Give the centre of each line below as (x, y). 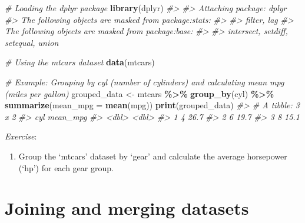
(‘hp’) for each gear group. (66, 167)
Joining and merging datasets (127, 208)
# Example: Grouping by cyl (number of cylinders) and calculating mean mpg (145, 81)
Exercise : (21, 136)
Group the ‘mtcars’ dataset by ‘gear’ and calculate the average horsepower (153, 156)
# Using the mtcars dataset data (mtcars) (80, 62)
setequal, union (32, 42)
